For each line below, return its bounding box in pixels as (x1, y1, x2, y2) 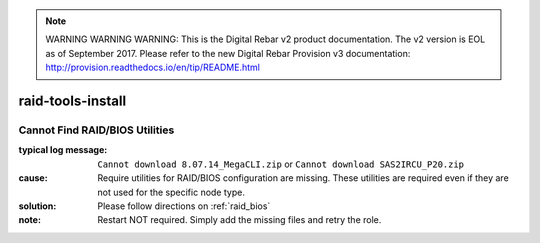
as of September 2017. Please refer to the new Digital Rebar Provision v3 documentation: (45, 47, 411, 59)
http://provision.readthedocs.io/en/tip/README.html (45, 61, 260, 74)
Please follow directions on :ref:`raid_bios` (97, 200, 271, 212)
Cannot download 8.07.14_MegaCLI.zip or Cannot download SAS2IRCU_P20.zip (97, 158, 465, 170)
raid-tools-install (18, 92, 127, 109)
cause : (18, 172, 49, 184)
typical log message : (18, 144, 108, 156)
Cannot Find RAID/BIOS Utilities (18, 123, 175, 137)
